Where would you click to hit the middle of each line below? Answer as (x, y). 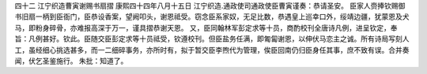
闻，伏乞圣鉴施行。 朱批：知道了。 (71, 61)
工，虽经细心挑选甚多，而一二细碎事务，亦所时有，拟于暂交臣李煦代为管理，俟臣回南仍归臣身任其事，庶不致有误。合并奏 (212, 50)
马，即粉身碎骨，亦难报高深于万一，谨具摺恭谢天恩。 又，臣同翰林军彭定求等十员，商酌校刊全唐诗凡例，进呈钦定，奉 (206, 28)
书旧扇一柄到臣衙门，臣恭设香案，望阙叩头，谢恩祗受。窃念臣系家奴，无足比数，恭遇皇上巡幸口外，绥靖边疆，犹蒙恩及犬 (212, 17)
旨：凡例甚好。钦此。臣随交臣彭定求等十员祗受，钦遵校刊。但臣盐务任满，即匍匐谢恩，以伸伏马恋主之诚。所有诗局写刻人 (212, 39)
